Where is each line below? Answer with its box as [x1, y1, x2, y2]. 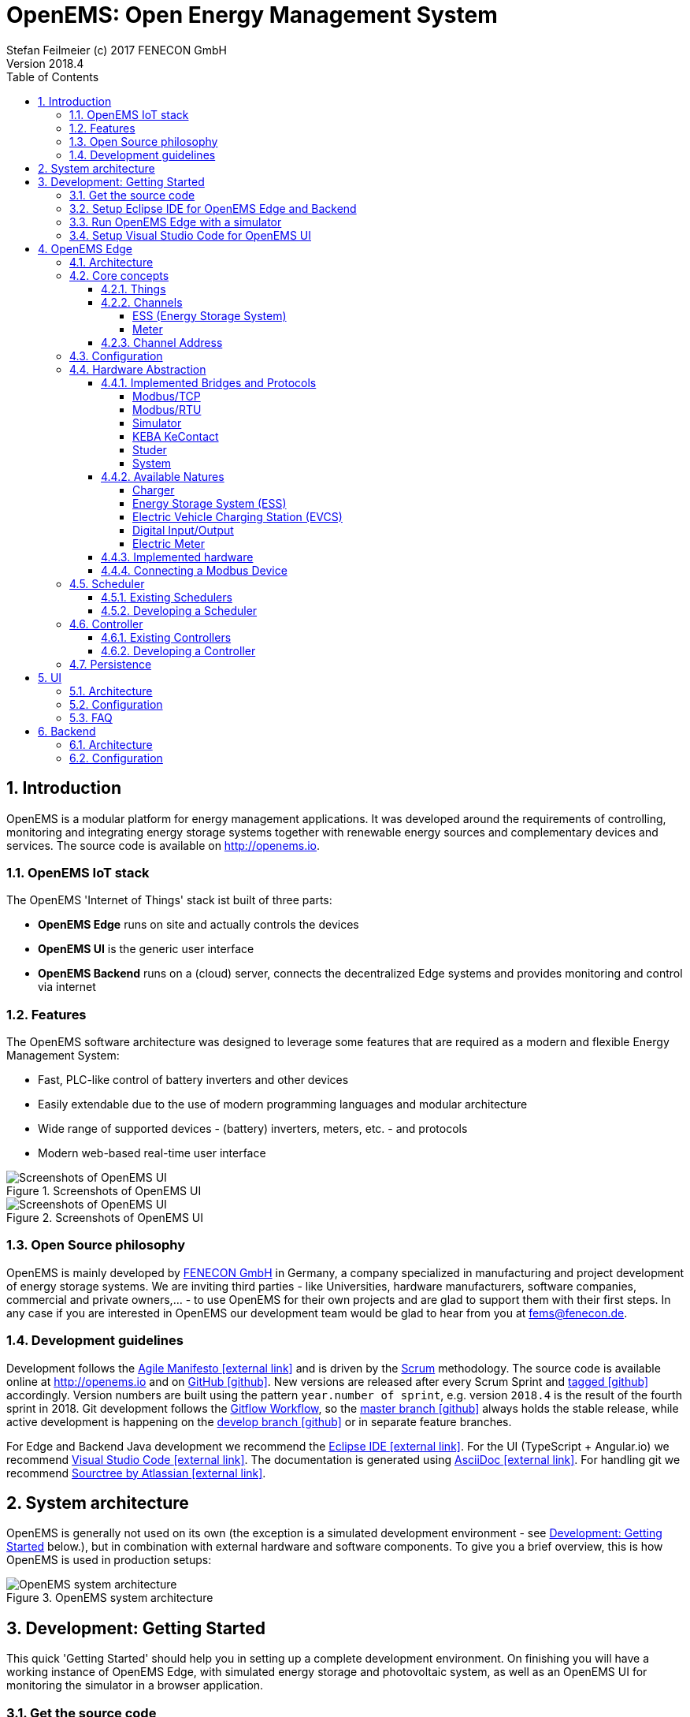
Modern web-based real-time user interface [38, 1146, 266, 1160]
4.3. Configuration [69, 348, 163, 363]
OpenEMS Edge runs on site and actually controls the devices [38, 918, 359, 932]
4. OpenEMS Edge [38, 241, 132, 255]
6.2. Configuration [69, 750, 163, 765]
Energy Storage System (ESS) [132, 496, 287, 510]
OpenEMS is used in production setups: [6, 1553, 212, 1567]
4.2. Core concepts [69, 268, 169, 282]
